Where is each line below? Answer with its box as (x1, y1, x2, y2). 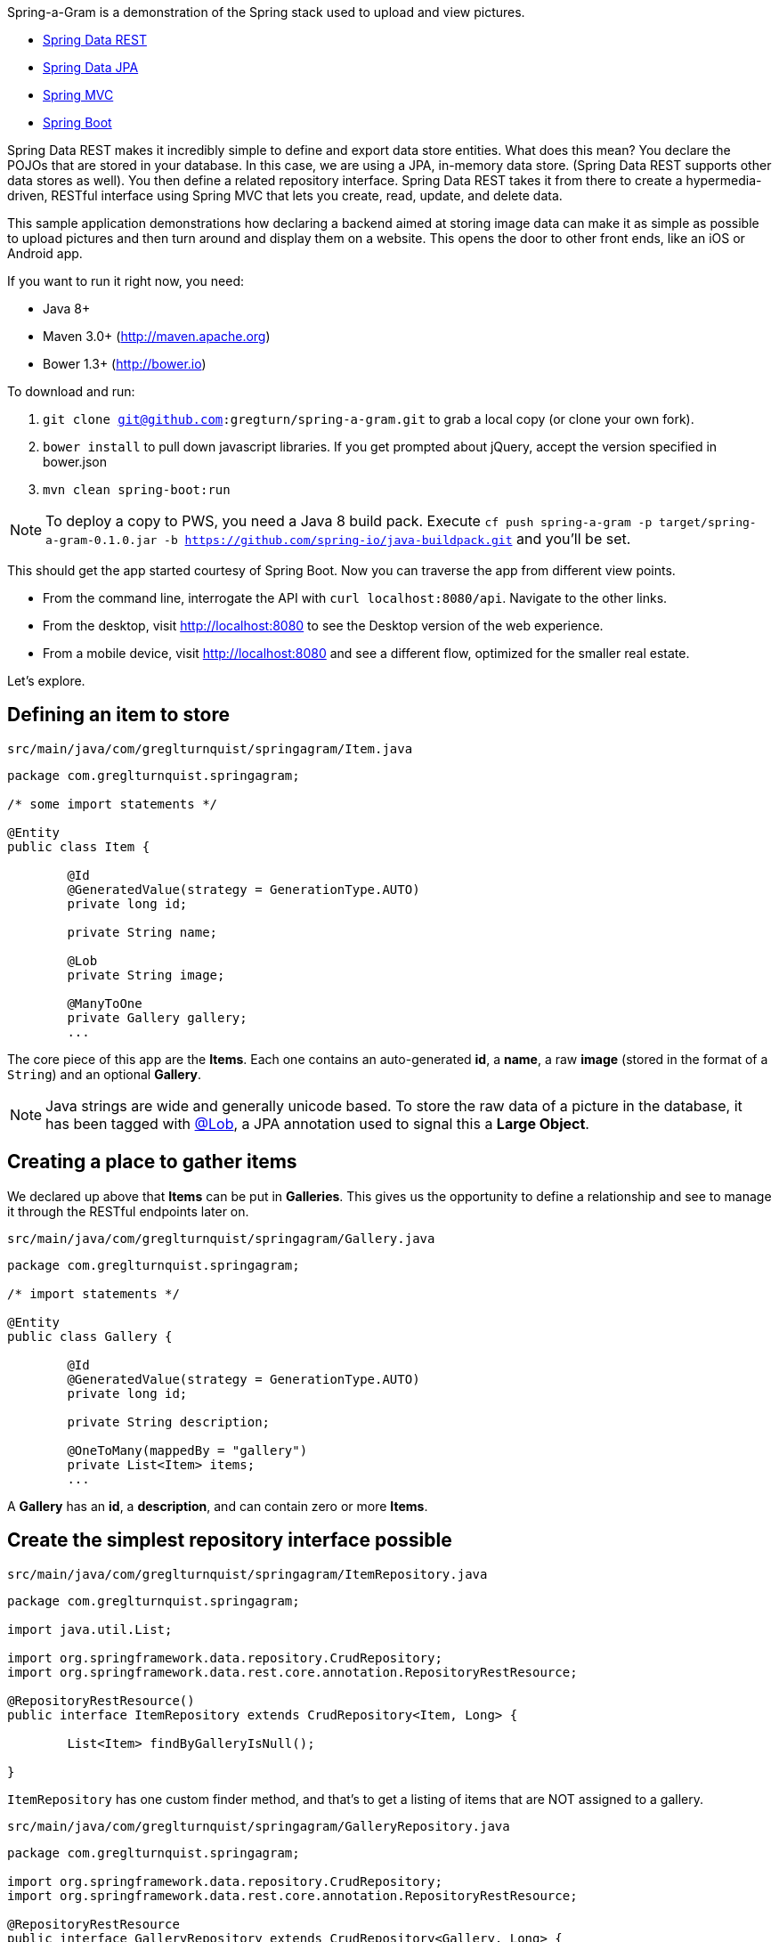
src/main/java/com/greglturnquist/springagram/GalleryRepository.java (7, 1818, 510, 1833)
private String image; (67, 967, 225, 982)
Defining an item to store (7, 703, 231, 727)
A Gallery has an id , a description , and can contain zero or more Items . (7, 1498, 428, 1514)
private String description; (67, 1414, 271, 1429)
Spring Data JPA (43, 60, 139, 75)
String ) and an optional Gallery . (7, 1066, 202, 1082)
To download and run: (7, 384, 135, 399)
